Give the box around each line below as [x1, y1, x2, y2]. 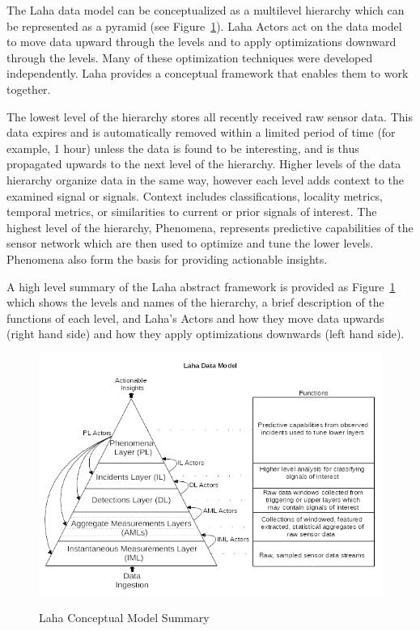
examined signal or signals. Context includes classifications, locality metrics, [6, 187, 384, 204]
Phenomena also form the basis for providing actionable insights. [6, 250, 328, 267]
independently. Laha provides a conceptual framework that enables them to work [6, 65, 409, 82]
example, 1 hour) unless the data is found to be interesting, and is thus [6, 139, 359, 156]
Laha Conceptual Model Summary [39, 608, 210, 625]
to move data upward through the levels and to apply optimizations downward [6, 33, 397, 50]
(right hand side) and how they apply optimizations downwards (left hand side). [6, 325, 405, 342]
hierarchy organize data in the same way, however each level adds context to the [6, 171, 405, 188]
